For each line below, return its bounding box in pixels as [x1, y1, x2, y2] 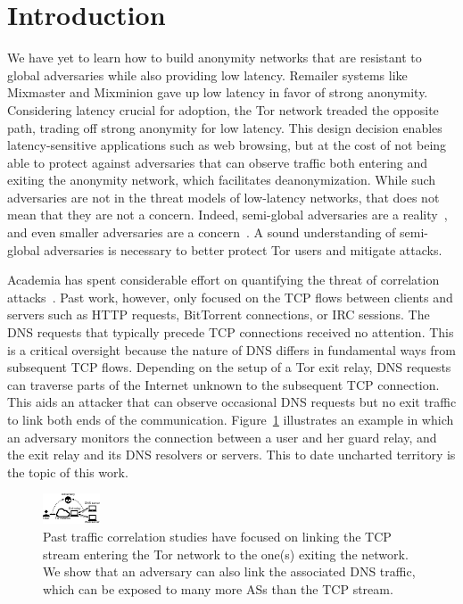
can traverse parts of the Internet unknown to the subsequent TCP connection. [7, 375, 440, 393]
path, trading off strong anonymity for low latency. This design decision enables [7, 118, 442, 137]
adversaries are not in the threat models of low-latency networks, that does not [7, 187, 440, 206]
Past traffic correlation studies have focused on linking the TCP [43, 526, 392, 545]
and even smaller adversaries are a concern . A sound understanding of [7, 223, 396, 242]
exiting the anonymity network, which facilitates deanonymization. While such [7, 170, 436, 189]
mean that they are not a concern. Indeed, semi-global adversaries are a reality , [7, 205, 448, 224]
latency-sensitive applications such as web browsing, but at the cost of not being [7, 136, 447, 154]
